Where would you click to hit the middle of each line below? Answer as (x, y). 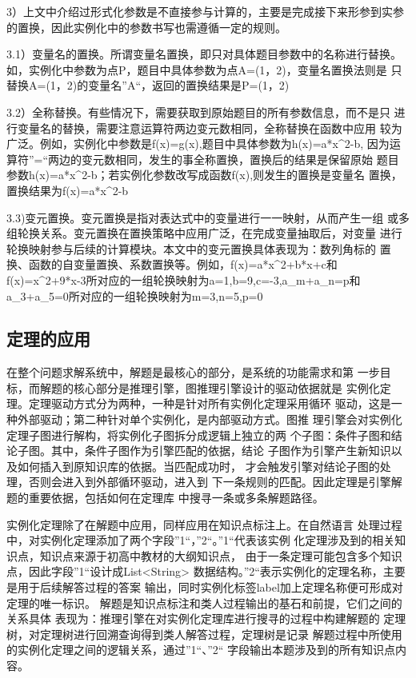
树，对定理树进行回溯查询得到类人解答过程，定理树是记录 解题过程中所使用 (204, 634)
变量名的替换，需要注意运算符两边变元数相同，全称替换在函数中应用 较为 (210, 128)
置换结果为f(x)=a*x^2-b (68, 190)
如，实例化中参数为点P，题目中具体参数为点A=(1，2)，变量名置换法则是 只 (204, 69)
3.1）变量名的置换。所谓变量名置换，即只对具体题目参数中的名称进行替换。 (204, 54)
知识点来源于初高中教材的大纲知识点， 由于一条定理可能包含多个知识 (221, 555)
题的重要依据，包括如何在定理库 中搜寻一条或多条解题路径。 (165, 498)
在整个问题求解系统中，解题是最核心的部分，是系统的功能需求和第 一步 (193, 372)
